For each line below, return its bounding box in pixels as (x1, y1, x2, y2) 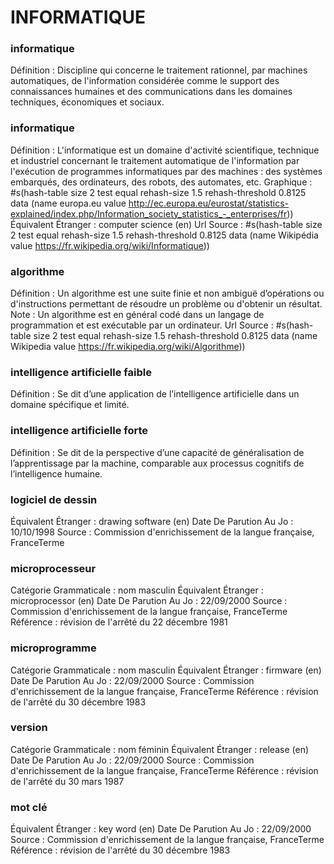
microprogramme (10, 641, 97, 655)
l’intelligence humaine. (10, 467, 103, 480)
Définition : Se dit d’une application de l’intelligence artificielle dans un (10, 388, 300, 400)
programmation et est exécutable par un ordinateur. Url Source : (10, 319, 274, 331)
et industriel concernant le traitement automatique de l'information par (10, 154, 300, 166)
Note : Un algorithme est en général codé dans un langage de (10, 309, 265, 321)
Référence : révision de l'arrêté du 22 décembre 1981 (10, 616, 228, 628)
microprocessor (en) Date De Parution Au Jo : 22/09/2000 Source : (10, 595, 288, 607)
